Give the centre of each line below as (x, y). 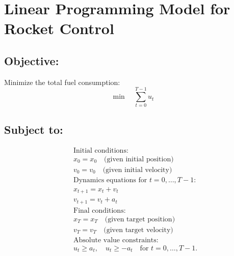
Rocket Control (59, 28)
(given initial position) (139, 159)
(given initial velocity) (137, 170)
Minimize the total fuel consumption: (62, 82)
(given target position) (140, 219)
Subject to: (34, 129)
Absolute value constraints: (116, 240)
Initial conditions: (101, 150)
